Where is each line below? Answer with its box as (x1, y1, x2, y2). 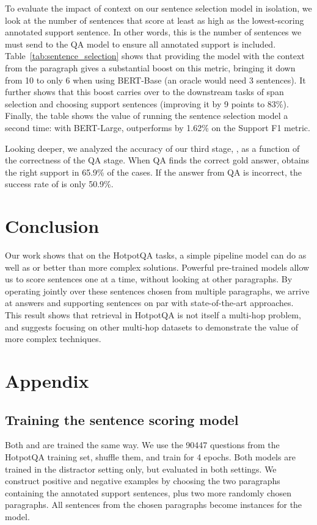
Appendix (5, 368, 89, 393)
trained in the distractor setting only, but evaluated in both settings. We (5, 462, 277, 475)
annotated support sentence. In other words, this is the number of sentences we (5, 26, 302, 38)
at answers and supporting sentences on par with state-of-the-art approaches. (5, 296, 294, 309)
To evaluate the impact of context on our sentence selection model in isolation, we (5, 2, 312, 14)
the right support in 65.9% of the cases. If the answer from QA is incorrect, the (5, 165, 302, 178)
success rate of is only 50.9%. (5, 177, 114, 190)
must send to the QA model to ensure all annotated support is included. (5, 37, 276, 50)
